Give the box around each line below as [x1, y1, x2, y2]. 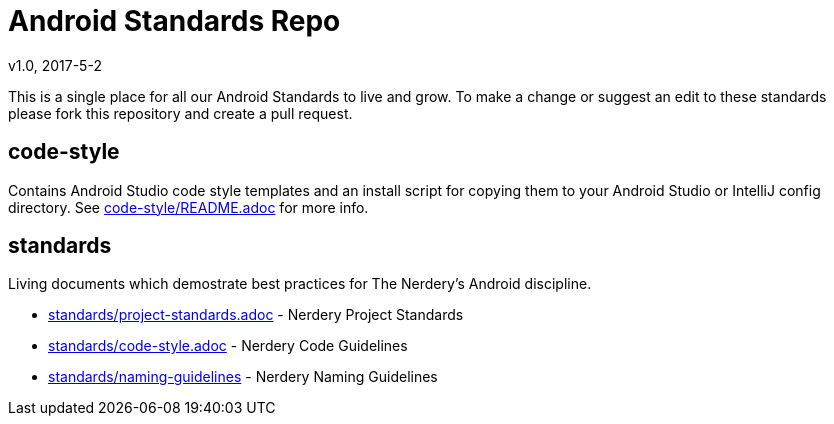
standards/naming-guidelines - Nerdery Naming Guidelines [48, 368, 438, 386]
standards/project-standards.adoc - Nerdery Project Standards [48, 306, 464, 324]
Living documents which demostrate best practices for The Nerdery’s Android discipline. [8, 275, 592, 293]
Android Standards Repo [8, 4, 341, 38]
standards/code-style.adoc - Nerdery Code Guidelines [48, 337, 408, 355]
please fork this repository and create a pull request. [8, 104, 353, 122]
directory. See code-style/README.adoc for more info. [8, 198, 369, 216]
